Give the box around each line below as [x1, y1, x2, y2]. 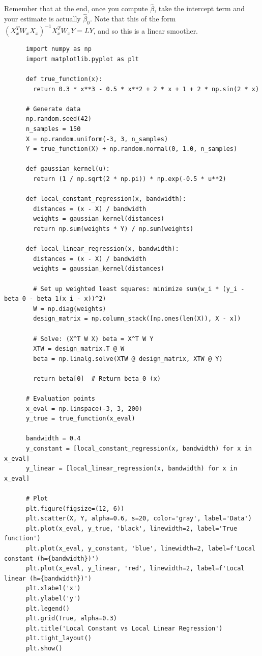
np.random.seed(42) [25, 115, 92, 123]
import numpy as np [25, 45, 92, 53]
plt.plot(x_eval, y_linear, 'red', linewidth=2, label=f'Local [25, 565, 245, 572]
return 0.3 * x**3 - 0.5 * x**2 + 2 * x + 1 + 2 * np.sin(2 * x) [33, 85, 259, 93]
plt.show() [25, 644, 63, 652]
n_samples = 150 [25, 125, 81, 133]
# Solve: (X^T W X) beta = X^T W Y [33, 335, 154, 343]
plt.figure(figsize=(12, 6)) [25, 505, 125, 512]
